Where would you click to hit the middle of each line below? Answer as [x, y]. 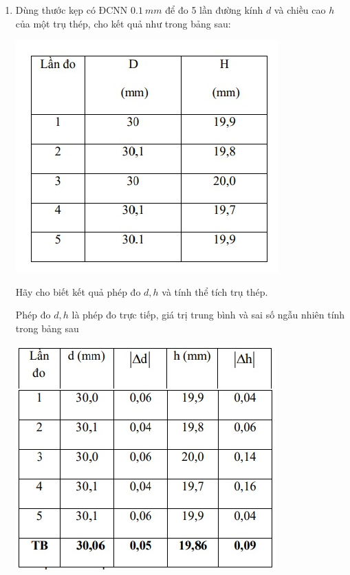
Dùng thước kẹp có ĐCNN [72, 10]
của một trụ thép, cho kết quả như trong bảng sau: [123, 23]
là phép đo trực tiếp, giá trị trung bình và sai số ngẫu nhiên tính [208, 315]
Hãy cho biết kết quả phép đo [78, 291]
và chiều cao [300, 10]
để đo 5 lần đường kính [214, 10]
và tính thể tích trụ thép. [215, 291]
